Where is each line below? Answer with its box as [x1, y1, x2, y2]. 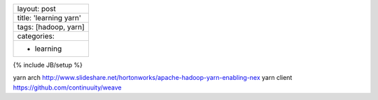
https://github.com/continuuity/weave [13, 83, 122, 92]
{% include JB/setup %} [13, 61, 83, 69]
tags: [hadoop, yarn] [17, 22, 85, 31]
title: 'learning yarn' [17, 13, 82, 22]
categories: [17, 31, 55, 41]
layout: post [17, 4, 56, 13]
